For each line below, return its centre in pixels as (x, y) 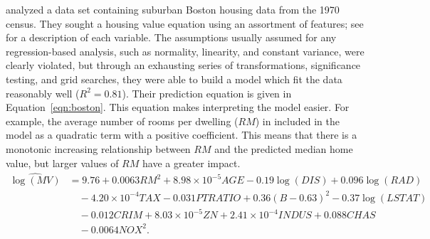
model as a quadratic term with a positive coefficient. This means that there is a (182, 135)
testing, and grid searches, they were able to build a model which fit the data (174, 79)
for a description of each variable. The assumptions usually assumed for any (171, 37)
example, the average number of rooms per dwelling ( (122, 121)
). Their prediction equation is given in (207, 93)
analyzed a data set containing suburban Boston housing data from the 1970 (173, 9)
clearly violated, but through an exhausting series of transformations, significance (183, 65)
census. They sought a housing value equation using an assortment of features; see (185, 23)
